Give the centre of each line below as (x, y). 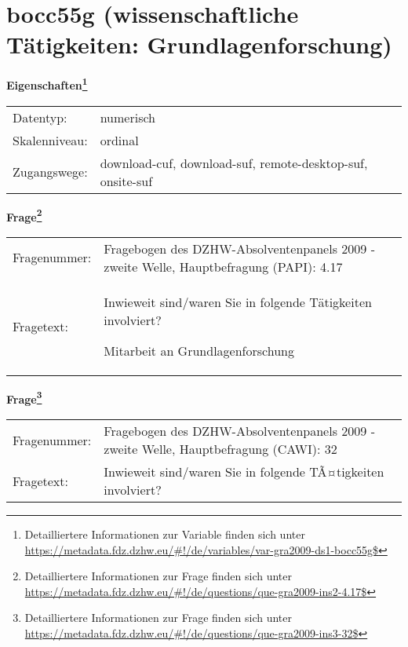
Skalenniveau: (50, 140)
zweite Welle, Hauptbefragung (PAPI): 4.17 (223, 266)
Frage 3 (24, 397)
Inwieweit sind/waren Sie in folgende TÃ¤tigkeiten (244, 472)
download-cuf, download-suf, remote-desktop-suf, (234, 163)
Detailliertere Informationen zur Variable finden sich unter (165, 534)
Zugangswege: (50, 172)
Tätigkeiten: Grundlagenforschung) (199, 44)
